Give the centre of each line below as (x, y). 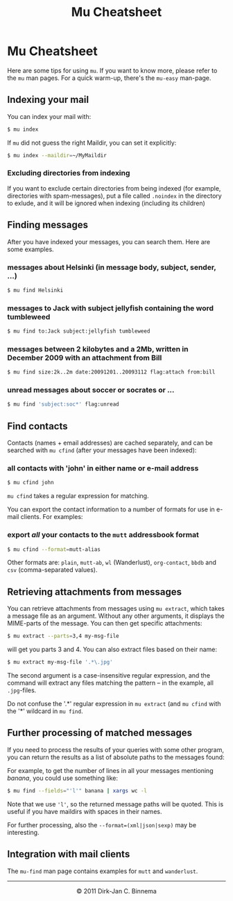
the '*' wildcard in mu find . (45, 711)
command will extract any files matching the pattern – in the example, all (110, 683)
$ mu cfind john (31, 483)
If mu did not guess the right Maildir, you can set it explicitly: (92, 143)
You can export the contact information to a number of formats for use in (111, 509)
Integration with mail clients (69, 854)
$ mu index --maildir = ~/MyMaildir (57, 155)
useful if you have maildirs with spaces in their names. (85, 811)
